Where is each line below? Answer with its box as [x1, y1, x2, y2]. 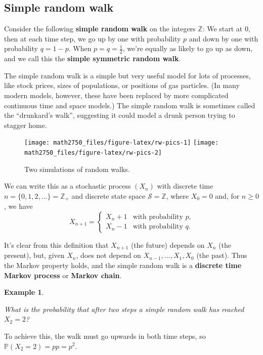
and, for [215, 190, 240, 201]
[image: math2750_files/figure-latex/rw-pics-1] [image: [24, 139, 219, 147]
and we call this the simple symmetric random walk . [4, 53, 181, 64]
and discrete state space [71, 190, 146, 201]
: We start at [202, 23, 243, 34]
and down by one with [189, 33, 258, 43]
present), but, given [4, 250, 65, 260]
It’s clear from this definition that [4, 239, 109, 250]
